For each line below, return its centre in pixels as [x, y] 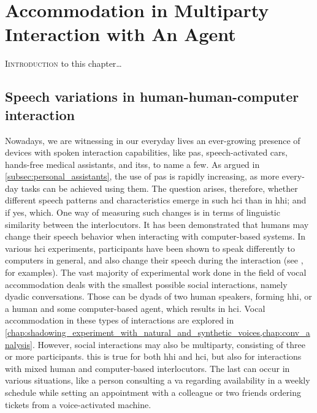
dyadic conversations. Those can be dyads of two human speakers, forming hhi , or [158, 296]
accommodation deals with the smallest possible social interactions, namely [146, 284]
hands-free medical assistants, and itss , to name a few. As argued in [132, 164]
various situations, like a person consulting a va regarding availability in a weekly [158, 380]
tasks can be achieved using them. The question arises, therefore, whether [159, 188]
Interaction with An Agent [120, 34]
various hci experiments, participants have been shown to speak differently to [150, 248]
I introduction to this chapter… [63, 63]
